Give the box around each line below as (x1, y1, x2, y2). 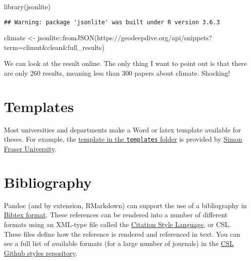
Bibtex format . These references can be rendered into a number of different (4, 210, 228, 220)
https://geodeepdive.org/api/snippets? (97, 33, 212, 43)
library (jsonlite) (4, 1, 51, 11)
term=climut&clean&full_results (4, 42, 102, 52)
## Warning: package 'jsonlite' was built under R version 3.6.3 (4, 18, 220, 26)
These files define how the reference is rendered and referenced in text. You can (4, 228, 240, 239)
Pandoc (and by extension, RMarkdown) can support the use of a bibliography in (4, 200, 247, 210)
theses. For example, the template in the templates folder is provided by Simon (4, 134, 242, 144)
